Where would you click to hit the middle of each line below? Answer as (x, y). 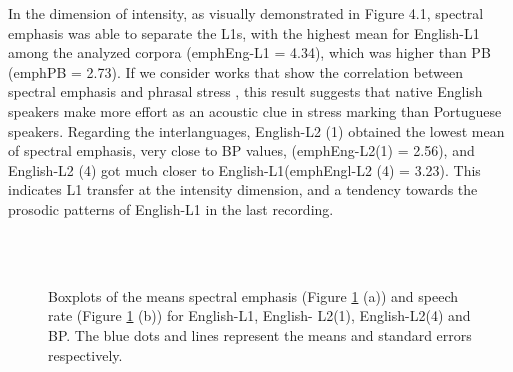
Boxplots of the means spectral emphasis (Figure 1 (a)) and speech (253, 295)
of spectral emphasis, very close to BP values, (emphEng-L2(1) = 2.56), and (241, 150)
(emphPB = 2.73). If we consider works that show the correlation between (235, 71)
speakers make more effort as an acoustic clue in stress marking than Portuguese (255, 110)
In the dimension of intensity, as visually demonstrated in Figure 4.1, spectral (246, 13)
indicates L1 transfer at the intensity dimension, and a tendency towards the (243, 189)
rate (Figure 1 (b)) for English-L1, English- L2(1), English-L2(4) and (259, 315)
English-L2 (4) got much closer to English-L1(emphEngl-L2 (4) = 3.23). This (244, 169)
